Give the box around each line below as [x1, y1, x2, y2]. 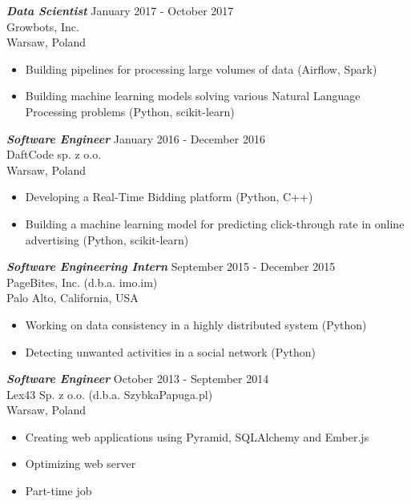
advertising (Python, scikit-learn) [25, 231, 189, 248]
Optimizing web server [25, 455, 136, 472]
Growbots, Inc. [6, 18, 79, 34]
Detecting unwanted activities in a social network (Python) [25, 343, 316, 360]
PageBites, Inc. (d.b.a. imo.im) [6, 273, 158, 290]
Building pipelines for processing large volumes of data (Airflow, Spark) [25, 60, 377, 77]
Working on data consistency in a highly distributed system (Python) [25, 316, 367, 333]
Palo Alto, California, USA [6, 289, 139, 306]
